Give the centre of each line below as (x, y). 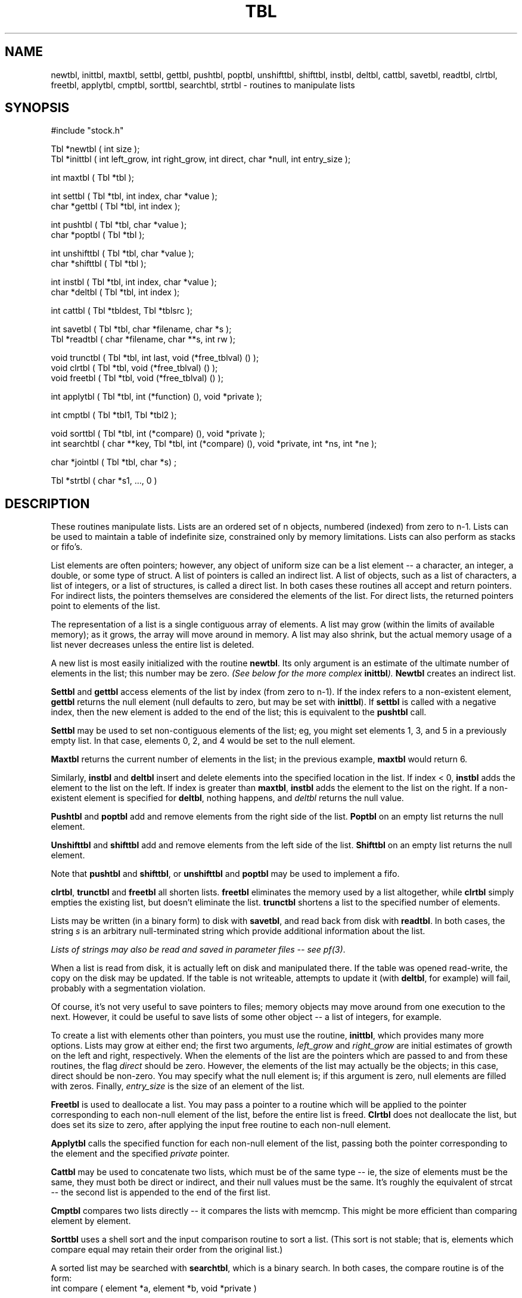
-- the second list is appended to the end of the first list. (161, 1192)
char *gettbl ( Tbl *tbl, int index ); (116, 206)
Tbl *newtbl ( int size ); (95, 149)
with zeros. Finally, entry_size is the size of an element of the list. (178, 1086)
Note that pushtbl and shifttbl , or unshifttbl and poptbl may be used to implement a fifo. (225, 874)
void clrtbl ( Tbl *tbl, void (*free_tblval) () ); (134, 368)
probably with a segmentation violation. (128, 988)
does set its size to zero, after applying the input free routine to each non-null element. (221, 1125)
